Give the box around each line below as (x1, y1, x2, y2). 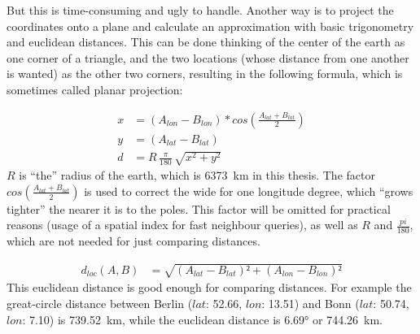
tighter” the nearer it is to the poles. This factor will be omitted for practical (7, 200, 391, 217)
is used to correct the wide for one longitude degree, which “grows (84, 182, 413, 199)
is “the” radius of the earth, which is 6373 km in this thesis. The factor (19, 167, 375, 184)
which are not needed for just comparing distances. (7, 232, 260, 249)
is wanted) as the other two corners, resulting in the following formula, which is (7, 65, 403, 82)
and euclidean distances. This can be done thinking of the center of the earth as (7, 33, 405, 50)
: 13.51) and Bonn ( (261, 295, 360, 312)
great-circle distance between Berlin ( (7, 295, 193, 312)
